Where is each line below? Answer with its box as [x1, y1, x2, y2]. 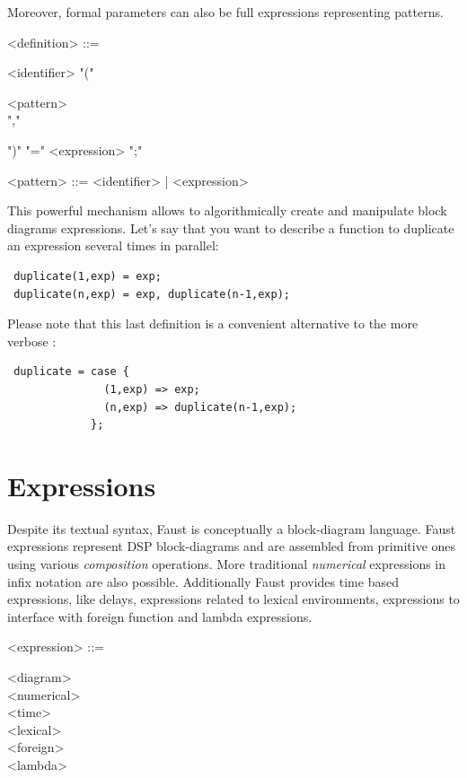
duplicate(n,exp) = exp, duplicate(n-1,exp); [13, 287, 290, 301]
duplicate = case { [13, 365, 130, 379]
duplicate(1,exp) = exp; [13, 269, 162, 283]
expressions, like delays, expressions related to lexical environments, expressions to [7, 590, 460, 608]
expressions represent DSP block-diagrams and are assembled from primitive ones [7, 537, 456, 555]
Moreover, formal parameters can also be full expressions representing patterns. [7, 3, 444, 21]
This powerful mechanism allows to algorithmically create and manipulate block [7, 201, 447, 220]
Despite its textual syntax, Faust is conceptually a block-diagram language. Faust [7, 519, 456, 538]
